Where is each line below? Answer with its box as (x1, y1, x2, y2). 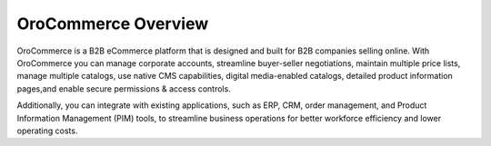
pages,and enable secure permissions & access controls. (16, 83, 231, 94)
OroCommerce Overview (16, 14, 209, 34)
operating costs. (16, 125, 78, 136)
